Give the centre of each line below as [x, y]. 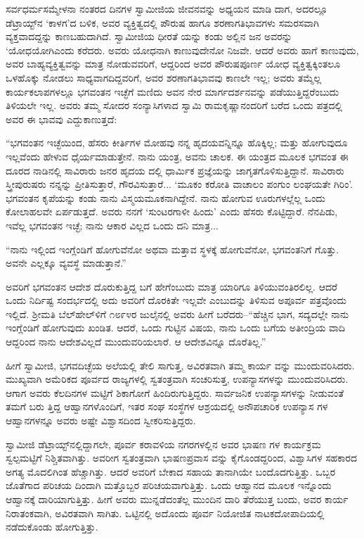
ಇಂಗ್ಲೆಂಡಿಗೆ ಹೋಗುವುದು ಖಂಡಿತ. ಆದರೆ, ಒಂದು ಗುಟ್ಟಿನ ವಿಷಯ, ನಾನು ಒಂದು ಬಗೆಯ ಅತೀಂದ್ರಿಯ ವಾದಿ [176, 328]
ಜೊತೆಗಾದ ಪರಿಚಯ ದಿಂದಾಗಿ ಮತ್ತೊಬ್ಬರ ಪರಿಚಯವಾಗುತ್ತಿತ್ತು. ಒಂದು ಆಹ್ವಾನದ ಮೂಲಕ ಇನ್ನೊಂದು [169, 485]
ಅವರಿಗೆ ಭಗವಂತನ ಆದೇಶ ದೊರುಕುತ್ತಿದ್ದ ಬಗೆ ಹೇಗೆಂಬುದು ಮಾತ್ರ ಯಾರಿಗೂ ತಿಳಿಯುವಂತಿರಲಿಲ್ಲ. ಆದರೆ [171, 286]
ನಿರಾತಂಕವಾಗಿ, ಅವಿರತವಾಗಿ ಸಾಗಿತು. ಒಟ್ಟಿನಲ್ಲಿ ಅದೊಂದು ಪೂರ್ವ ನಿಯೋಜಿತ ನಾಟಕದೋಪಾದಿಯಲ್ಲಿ [165, 513]
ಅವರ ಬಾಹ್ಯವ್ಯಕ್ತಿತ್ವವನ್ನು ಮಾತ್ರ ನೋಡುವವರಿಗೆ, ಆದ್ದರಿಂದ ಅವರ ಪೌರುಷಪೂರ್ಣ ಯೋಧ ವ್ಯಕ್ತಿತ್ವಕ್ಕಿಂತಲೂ [173, 64]
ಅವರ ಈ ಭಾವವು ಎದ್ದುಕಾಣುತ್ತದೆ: [61, 119]
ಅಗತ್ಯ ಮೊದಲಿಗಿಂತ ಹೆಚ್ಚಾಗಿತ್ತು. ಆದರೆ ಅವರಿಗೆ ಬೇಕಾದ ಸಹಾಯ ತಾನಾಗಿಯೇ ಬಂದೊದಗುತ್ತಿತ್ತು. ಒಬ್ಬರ [171, 471]
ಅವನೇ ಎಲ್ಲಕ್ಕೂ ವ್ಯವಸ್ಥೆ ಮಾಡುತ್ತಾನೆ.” [66, 263]
